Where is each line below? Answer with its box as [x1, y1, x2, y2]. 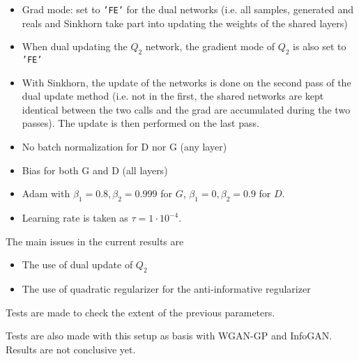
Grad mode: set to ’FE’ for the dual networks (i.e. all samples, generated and [22, 2, 354, 16]
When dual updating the [22, 39, 128, 54]
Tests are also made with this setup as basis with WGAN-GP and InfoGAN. [6, 328, 333, 343]
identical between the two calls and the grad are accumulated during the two [22, 102, 351, 116]
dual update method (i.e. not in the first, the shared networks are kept [22, 89, 324, 103]
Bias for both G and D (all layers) [22, 162, 168, 177]
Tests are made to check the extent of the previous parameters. [6, 305, 275, 319]
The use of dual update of [22, 257, 133, 272]
